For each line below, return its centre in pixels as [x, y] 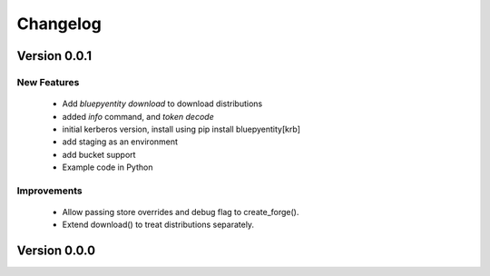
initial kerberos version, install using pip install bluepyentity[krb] [181, 129]
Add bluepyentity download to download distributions [162, 103]
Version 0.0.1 [54, 56]
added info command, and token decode [138, 116]
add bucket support [99, 154]
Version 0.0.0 [56, 251]
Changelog [59, 24]
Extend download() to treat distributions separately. [158, 225]
